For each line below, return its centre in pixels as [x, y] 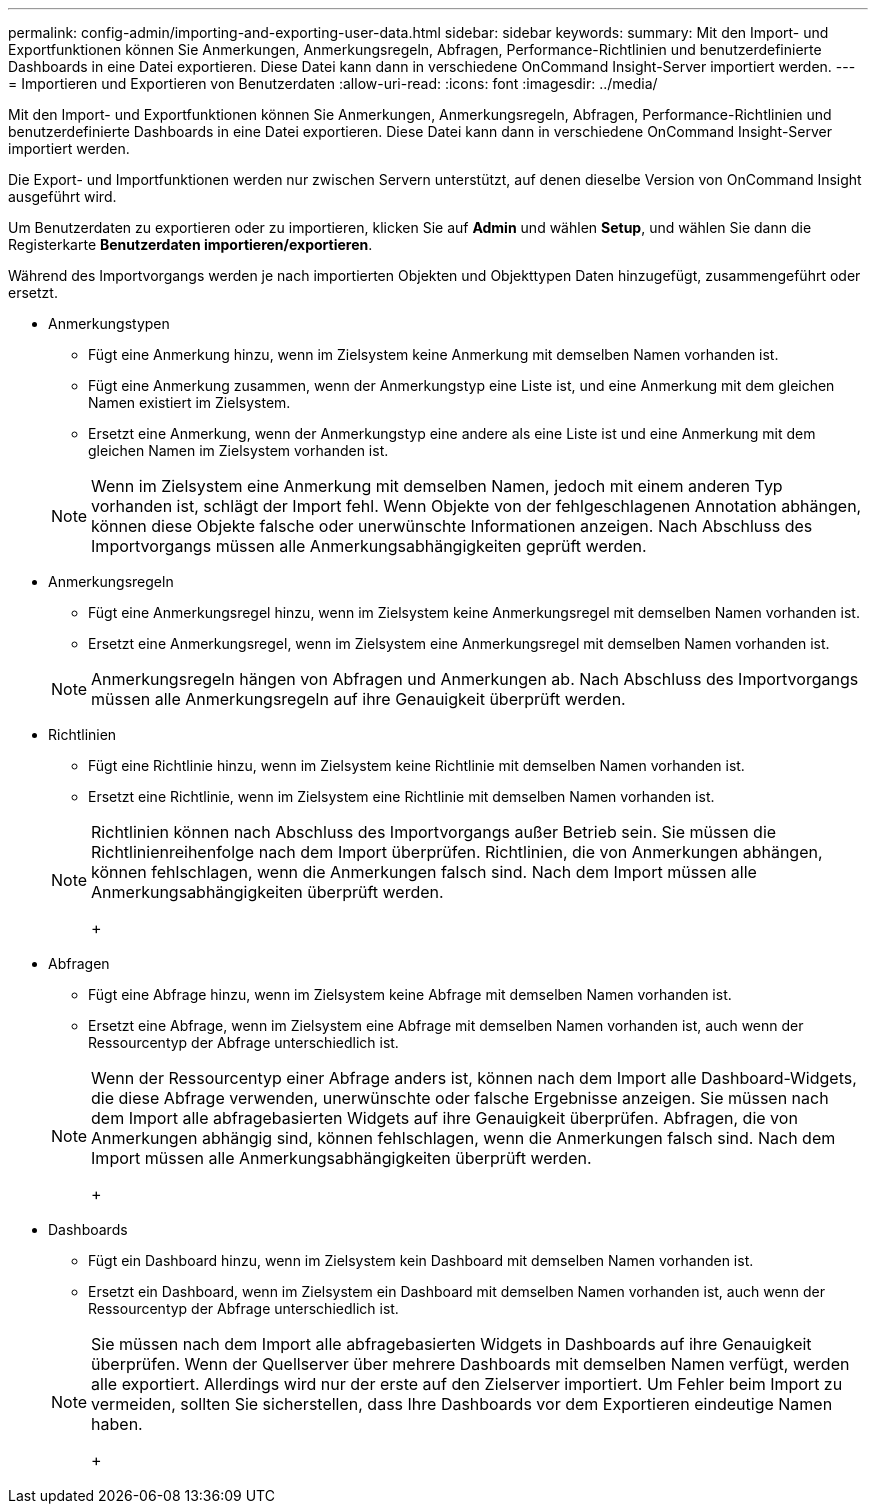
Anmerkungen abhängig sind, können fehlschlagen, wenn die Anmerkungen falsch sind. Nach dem [463, 1138]
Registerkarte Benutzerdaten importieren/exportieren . [190, 244]
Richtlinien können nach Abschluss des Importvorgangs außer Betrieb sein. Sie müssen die [434, 832]
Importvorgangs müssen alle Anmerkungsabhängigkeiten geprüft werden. [369, 546]
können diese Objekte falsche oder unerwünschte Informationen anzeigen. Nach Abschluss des [452, 526]
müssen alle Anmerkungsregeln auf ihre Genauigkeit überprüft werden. [358, 699]
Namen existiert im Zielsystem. [189, 402]
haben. [117, 1424]
